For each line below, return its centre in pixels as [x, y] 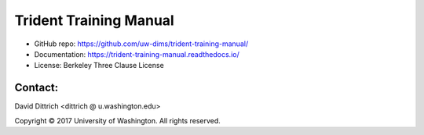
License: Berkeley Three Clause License [99, 66]
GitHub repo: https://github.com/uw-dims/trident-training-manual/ [141, 44]
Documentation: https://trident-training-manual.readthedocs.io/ [137, 54]
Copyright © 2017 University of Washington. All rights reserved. [118, 120]
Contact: [37, 88]
